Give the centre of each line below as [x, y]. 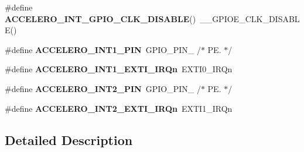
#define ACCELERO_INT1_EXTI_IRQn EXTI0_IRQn [119, 69]
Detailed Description [69, 139]
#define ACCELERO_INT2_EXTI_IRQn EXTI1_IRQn [119, 108]
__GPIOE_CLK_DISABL [250, 18]
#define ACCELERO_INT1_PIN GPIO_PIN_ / [103, 49]
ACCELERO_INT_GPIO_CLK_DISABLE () [100, 18]
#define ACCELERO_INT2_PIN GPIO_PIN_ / [103, 88]
